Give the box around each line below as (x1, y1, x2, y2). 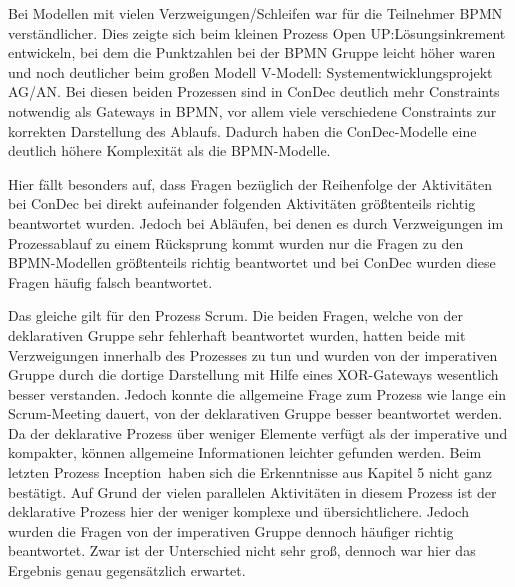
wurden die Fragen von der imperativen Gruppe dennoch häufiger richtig (8, 520, 454, 541)
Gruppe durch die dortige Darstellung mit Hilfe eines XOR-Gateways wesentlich (8, 364, 499, 385)
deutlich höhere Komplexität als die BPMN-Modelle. (8, 140, 331, 161)
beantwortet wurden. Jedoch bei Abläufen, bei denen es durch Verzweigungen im (8, 212, 504, 233)
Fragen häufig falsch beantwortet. (8, 271, 213, 292)
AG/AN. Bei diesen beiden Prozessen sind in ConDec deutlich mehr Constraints (8, 81, 500, 102)
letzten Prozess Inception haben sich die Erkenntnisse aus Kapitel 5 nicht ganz (8, 462, 492, 483)
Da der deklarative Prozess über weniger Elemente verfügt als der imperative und (8, 422, 508, 443)
